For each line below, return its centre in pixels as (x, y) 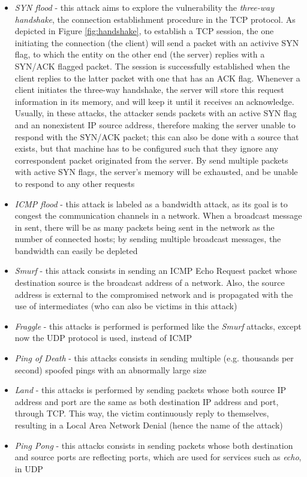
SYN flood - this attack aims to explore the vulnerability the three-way (145, 7)
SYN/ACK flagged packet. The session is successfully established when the (152, 66)
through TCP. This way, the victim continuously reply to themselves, (142, 413)
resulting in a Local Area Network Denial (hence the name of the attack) (149, 425)
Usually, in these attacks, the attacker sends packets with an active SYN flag (156, 113)
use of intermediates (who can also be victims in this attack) (126, 306)
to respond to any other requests (75, 183)
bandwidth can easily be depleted (76, 250)
